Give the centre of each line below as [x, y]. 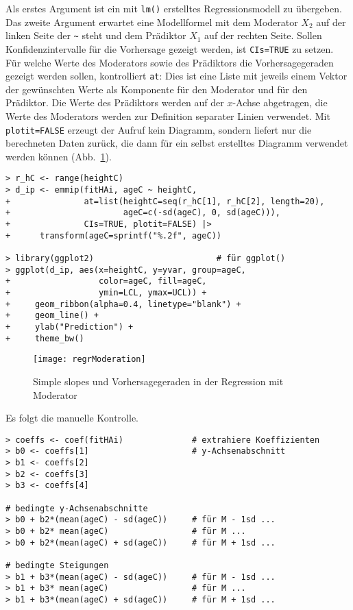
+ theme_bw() [45, 338]
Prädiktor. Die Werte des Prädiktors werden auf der [115, 102]
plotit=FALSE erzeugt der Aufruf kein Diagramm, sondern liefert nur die [159, 129]
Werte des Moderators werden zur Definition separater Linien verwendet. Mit [168, 116]
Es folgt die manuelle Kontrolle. [72, 418]
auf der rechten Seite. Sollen [263, 35]
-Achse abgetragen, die [280, 102]
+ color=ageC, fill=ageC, [106, 281]
